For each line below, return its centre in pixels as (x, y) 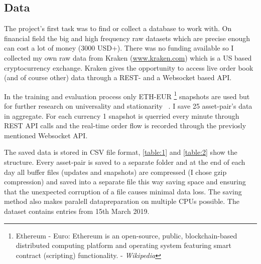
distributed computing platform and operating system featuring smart (123, 245)
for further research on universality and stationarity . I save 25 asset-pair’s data (128, 106)
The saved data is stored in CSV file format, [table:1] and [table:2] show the (121, 152)
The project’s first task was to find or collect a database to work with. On (118, 28)
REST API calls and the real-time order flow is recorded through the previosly (125, 125)
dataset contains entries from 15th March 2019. (77, 211)
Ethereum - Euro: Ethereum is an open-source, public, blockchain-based (126, 235)
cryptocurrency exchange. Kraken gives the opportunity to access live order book (129, 67)
